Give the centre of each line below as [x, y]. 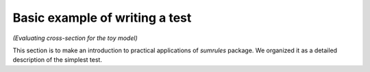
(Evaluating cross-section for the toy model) [75, 38]
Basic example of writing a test [102, 18]
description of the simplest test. [58, 60]
